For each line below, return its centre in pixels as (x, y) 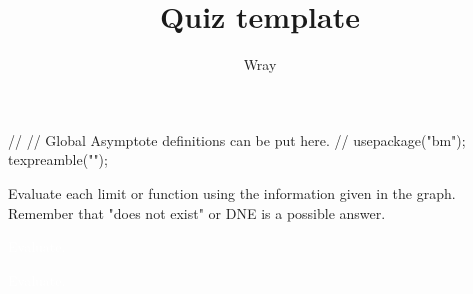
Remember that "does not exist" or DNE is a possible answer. (197, 212)
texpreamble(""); (58, 159)
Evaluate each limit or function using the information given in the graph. (232, 192)
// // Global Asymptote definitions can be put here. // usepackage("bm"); (237, 139)
